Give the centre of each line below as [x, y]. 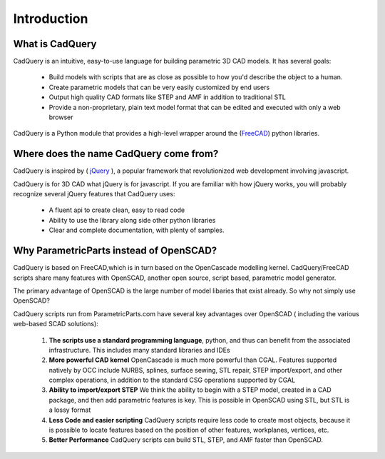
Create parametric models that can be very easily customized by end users [159, 87]
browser [61, 117]
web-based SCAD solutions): [56, 324]
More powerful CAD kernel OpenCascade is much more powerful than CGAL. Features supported [193, 360]
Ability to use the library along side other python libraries [132, 220]
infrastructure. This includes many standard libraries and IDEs [140, 350]
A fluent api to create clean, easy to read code [117, 210]
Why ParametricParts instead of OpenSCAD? [115, 251]
